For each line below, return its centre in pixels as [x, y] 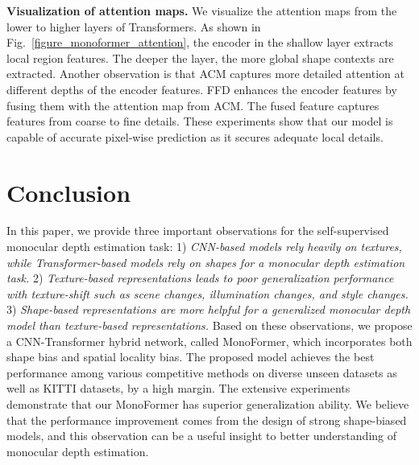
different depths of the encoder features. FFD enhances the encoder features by [202, 89]
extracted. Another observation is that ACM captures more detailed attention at [205, 74]
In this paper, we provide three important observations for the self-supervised [198, 230]
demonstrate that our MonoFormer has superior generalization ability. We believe [208, 404]
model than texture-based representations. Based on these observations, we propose [209, 325]
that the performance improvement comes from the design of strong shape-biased [207, 420]
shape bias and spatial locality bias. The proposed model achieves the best [191, 357]
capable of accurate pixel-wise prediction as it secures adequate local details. [195, 136]
